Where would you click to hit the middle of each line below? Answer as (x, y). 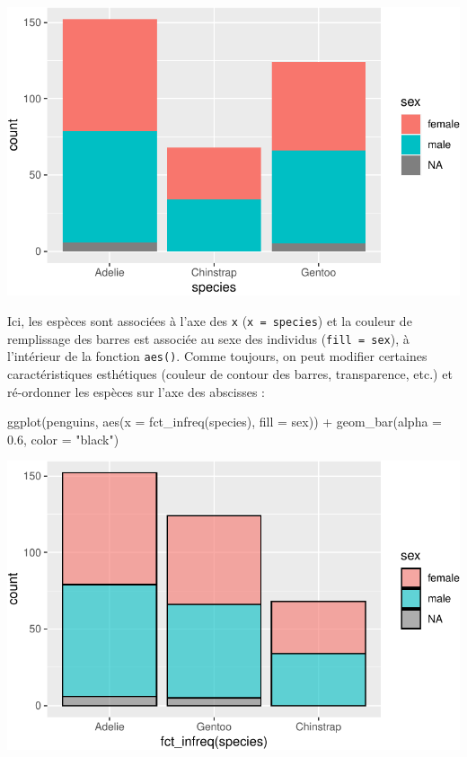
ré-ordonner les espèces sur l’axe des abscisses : (136, 391)
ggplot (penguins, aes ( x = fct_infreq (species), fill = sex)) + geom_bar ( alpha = (225, 422)
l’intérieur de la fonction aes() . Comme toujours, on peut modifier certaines (217, 356)
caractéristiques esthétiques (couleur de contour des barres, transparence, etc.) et (230, 373)
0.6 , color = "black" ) (63, 439)
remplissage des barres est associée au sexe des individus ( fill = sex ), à (208, 338)
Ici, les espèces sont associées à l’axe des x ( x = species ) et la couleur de (210, 320)
